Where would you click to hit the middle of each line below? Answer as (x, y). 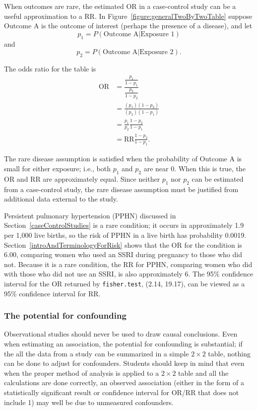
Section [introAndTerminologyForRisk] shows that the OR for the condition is (123, 244)
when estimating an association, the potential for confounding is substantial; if (123, 343)
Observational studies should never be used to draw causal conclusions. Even (121, 334)
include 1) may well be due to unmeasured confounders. (89, 402)
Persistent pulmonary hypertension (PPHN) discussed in (90, 215)
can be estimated (218, 178)
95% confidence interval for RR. (52, 293)
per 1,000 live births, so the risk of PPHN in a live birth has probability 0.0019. (125, 235)
